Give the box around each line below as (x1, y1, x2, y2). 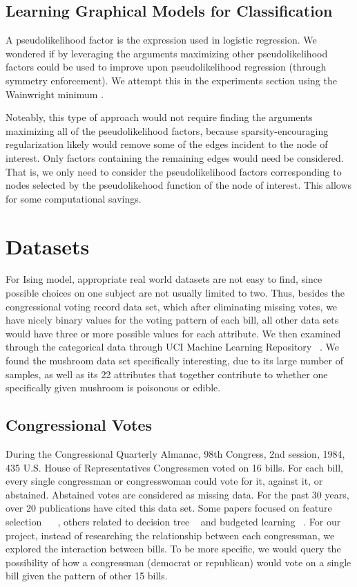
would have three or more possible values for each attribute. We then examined (6, 326, 341, 340)
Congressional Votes (6, 414, 153, 436)
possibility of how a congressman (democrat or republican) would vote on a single (6, 555, 351, 569)
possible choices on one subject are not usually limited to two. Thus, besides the (6, 286, 345, 300)
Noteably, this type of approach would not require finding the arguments (6, 110, 313, 124)
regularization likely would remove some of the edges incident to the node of (6, 137, 328, 151)
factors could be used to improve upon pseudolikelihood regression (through (6, 59, 327, 74)
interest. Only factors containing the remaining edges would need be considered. (6, 150, 344, 165)
